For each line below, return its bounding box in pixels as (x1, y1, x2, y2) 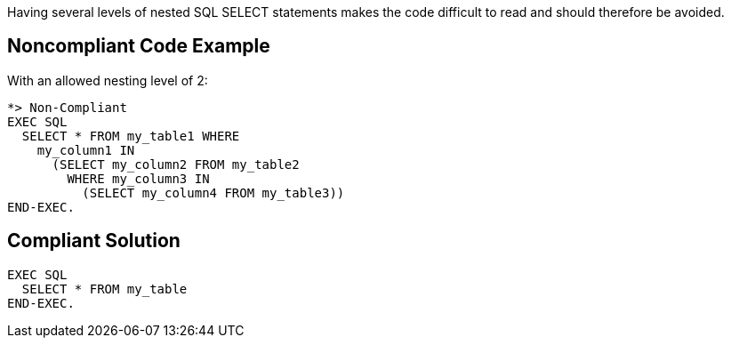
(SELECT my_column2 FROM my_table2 (52, 156, 300, 172)
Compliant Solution (7, 229, 181, 253)
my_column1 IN (36, 142, 135, 157)
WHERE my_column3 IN (67, 171, 210, 186)
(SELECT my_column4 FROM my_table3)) (82, 185, 345, 200)
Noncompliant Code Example (7, 35, 270, 58)
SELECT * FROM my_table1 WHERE (21, 128, 240, 143)
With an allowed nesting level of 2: (7, 72, 208, 88)
